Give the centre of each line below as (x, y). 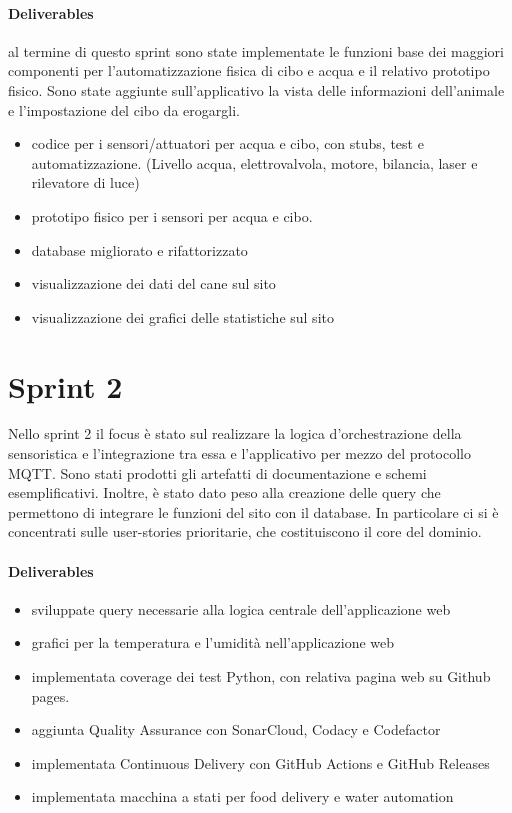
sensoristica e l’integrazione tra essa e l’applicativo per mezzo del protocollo (239, 453)
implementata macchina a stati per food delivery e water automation (242, 796)
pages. (50, 695)
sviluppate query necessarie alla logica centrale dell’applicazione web (241, 608)
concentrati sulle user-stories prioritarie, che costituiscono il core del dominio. (245, 531)
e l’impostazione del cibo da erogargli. (124, 109)
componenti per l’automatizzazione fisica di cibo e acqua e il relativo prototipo (249, 70)
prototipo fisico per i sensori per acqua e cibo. (172, 215)
